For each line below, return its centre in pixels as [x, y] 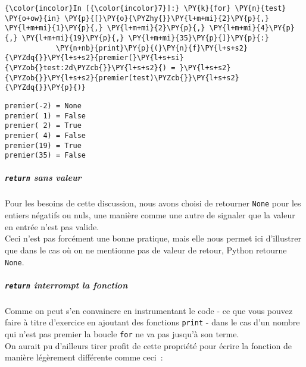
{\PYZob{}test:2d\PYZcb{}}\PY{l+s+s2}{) [86, 68]
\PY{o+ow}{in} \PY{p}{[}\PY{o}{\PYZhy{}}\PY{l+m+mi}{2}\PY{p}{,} [137, 18]
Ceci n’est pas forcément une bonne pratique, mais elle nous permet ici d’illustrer [153, 238]
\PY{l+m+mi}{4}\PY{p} [252, 28]
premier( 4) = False [46, 135]
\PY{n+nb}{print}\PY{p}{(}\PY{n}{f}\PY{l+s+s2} [152, 48]
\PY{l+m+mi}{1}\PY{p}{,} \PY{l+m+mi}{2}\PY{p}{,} [105, 28]
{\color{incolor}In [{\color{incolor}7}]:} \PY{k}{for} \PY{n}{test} [146, 8]
